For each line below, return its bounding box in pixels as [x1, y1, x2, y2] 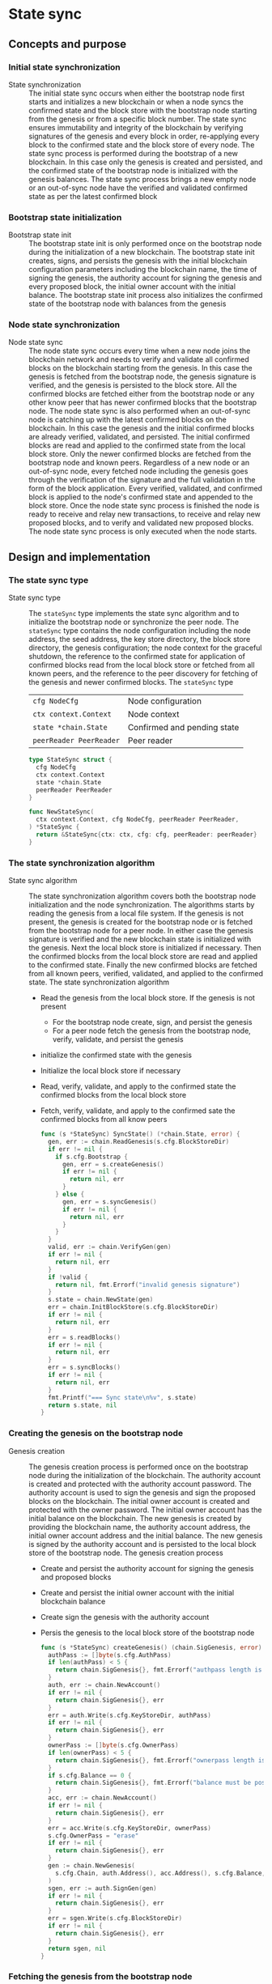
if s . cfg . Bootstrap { [55, 1153, 128, 1161]
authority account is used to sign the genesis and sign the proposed [28, 1487, 257, 1498]
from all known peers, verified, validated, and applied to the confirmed [28, 969, 264, 979]
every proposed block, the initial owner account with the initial [28, 282, 236, 291]
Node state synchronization [8, 319, 121, 330]
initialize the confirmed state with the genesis [40, 1050, 193, 1060]
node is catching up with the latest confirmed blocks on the [28, 414, 227, 425]
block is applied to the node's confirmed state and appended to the [28, 492, 253, 502]
